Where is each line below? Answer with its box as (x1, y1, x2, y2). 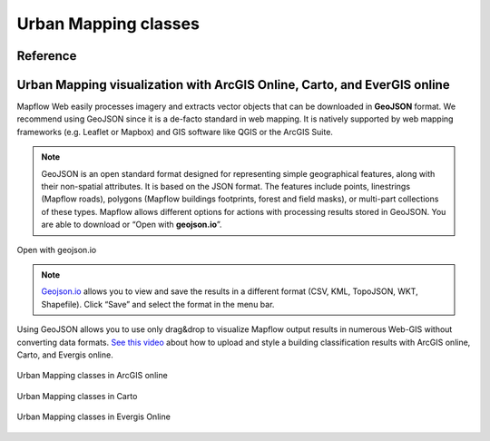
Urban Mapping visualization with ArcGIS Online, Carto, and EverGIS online (16, 77, 450, 93)
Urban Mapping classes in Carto (16, 390, 138, 401)
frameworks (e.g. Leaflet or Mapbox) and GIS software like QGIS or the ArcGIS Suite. (16, 126, 333, 137)
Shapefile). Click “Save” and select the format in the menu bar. (41, 299, 275, 309)
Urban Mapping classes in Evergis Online (16, 411, 171, 422)
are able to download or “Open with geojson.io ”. (41, 219, 222, 230)
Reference (16, 48, 77, 64)
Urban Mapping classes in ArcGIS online (16, 370, 168, 381)
